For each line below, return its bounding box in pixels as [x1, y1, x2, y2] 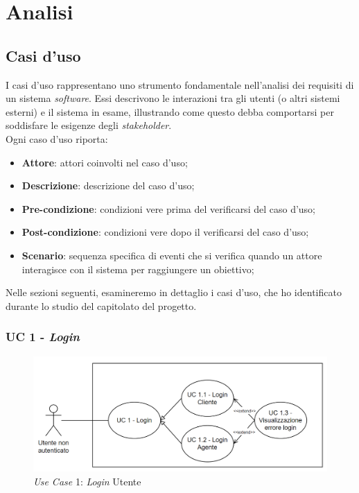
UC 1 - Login [6, 328, 80, 345]
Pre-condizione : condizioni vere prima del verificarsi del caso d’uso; [21, 201, 316, 216]
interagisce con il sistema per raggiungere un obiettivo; [21, 261, 254, 276]
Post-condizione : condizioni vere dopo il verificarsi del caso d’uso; [21, 225, 309, 239]
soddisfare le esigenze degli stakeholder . [6, 118, 172, 132]
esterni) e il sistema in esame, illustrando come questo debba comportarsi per [6, 104, 334, 119]
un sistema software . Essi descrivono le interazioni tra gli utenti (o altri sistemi [6, 91, 340, 105]
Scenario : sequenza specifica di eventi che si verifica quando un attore [21, 248, 322, 262]
